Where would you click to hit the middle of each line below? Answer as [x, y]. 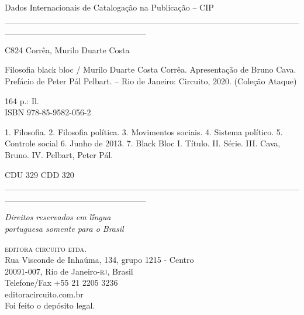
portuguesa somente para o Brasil [64, 228]
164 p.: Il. [22, 100]
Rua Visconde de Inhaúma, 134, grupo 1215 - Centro [99, 260]
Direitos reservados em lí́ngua [58, 217]
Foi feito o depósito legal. [50, 305]
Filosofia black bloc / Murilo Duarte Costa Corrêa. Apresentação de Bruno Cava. [151, 69]
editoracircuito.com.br [44, 294]
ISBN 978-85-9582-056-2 [48, 112]
